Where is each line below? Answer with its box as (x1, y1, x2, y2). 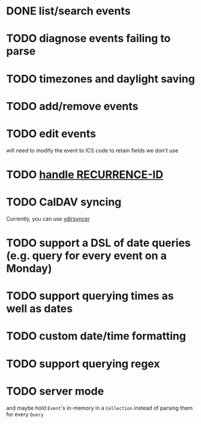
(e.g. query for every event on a (6, 249, 167, 262)
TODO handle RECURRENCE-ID (6, 168, 164, 181)
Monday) (6, 262, 52, 275)
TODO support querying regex (6, 357, 160, 371)
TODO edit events (6, 127, 96, 141)
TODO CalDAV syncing (6, 195, 122, 209)
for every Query (6, 410, 44, 418)
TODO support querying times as (6, 289, 174, 303)
